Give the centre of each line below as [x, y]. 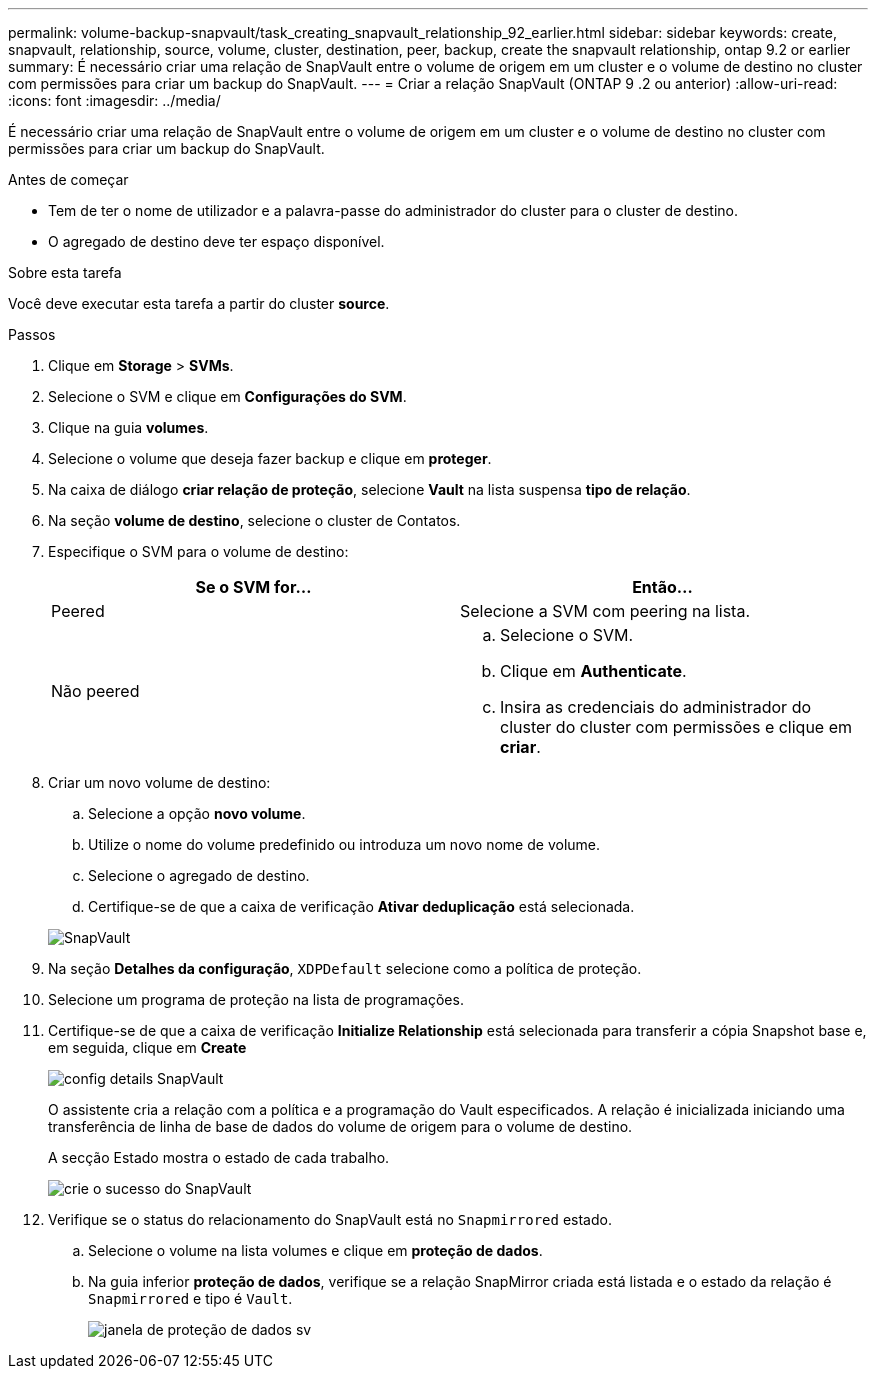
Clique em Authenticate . [593, 671]
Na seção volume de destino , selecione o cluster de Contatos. [254, 520]
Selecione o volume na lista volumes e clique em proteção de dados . [315, 1250]
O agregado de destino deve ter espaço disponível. [216, 241]
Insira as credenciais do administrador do [656, 707]
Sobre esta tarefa [65, 272]
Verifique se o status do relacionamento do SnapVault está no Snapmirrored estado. [330, 1219]
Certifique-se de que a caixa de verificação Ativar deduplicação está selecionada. [361, 906]
